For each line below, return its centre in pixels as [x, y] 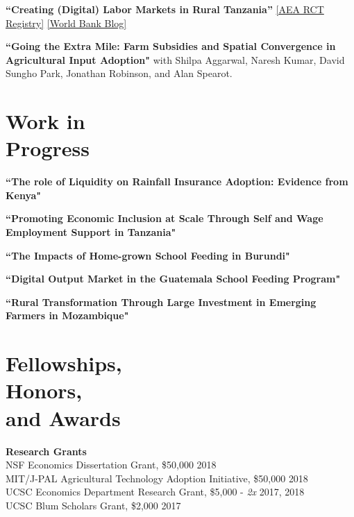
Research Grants [46, 451]
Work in [45, 121]
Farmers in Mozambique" [67, 315]
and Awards [63, 417]
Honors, [44, 390]
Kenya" [24, 195]
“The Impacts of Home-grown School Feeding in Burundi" [148, 255]
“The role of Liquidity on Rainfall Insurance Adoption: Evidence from [177, 181]
